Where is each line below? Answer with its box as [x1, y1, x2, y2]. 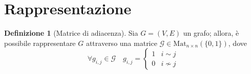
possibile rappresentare [4, 37, 76, 48]
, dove [228, 37, 247, 48]
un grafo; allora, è [183, 28, 239, 38]
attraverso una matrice [86, 37, 157, 48]
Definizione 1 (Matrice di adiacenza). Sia [4, 28, 138, 38]
